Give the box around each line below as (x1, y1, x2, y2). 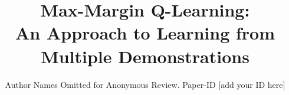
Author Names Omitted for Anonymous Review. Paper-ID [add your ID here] (5, 78, 285, 90)
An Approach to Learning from (15, 21, 275, 45)
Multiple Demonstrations (41, 44, 249, 68)
